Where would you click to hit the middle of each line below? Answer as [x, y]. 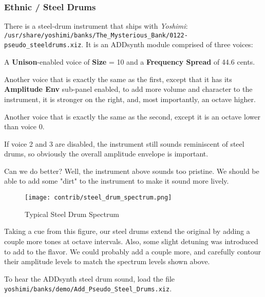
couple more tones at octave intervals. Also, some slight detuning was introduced [131, 241]
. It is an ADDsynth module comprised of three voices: [167, 44]
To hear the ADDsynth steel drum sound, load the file [90, 278]
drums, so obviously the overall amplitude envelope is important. [106, 154]
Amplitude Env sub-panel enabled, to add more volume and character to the [128, 89]
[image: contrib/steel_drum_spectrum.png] [98, 198]
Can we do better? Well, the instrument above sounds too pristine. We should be [132, 171]
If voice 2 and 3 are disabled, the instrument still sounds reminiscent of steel [124, 143]
